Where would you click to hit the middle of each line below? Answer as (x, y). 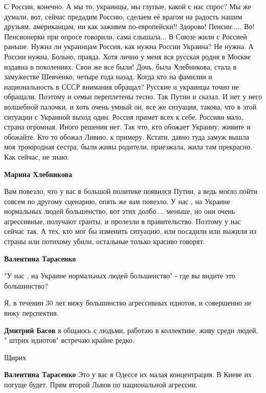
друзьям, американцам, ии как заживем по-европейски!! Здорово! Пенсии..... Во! (129, 26)
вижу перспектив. (31, 313)
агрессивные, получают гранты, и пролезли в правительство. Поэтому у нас (123, 221)
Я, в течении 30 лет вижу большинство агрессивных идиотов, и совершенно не (128, 303)
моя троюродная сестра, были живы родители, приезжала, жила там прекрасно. (128, 147)
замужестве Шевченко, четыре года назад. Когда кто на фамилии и (108, 77)
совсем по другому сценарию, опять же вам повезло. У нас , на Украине (117, 201)
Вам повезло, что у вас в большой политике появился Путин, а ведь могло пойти (131, 191)
